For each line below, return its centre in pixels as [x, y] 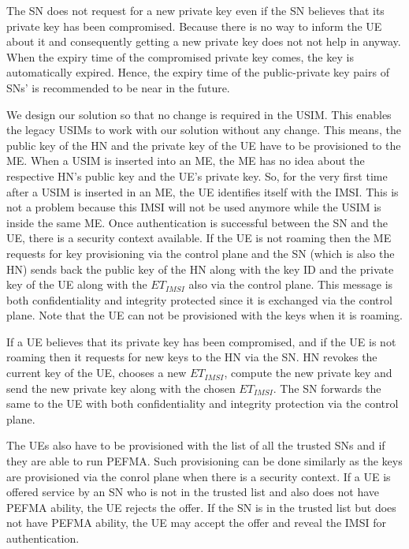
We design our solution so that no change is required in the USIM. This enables [199, 114]
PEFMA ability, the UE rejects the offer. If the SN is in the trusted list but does [201, 507]
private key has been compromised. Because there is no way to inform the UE [194, 26]
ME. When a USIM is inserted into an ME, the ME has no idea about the [186, 161]
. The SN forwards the [327, 388]
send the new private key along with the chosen [121, 388]
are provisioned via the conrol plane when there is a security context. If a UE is [199, 476]
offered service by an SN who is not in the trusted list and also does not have [193, 492]
